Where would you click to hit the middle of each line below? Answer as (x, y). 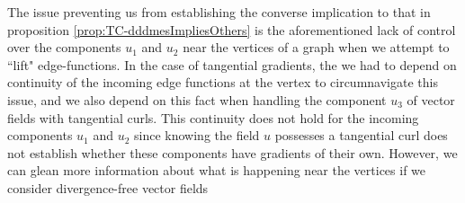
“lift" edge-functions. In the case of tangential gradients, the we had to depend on (232, 64)
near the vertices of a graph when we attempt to (316, 47)
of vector (431, 99)
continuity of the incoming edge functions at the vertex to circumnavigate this (223, 82)
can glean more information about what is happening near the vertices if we (217, 170)
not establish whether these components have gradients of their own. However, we (232, 152)
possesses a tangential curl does (361, 135)
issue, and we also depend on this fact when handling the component (197, 99)
